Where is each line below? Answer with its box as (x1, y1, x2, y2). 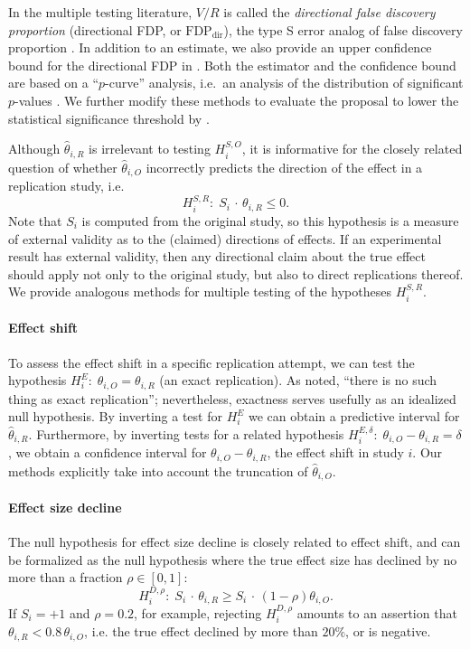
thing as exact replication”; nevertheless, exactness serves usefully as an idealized (8, 389, 456, 408)
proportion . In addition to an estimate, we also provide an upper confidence (8, 38, 432, 57)
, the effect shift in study (267, 443, 404, 462)
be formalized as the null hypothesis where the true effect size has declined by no (8, 550, 457, 569)
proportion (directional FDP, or (8, 20, 182, 39)
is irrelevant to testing (89, 139, 211, 158)
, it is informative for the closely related (241, 139, 463, 158)
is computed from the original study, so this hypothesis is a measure (81, 211, 459, 230)
